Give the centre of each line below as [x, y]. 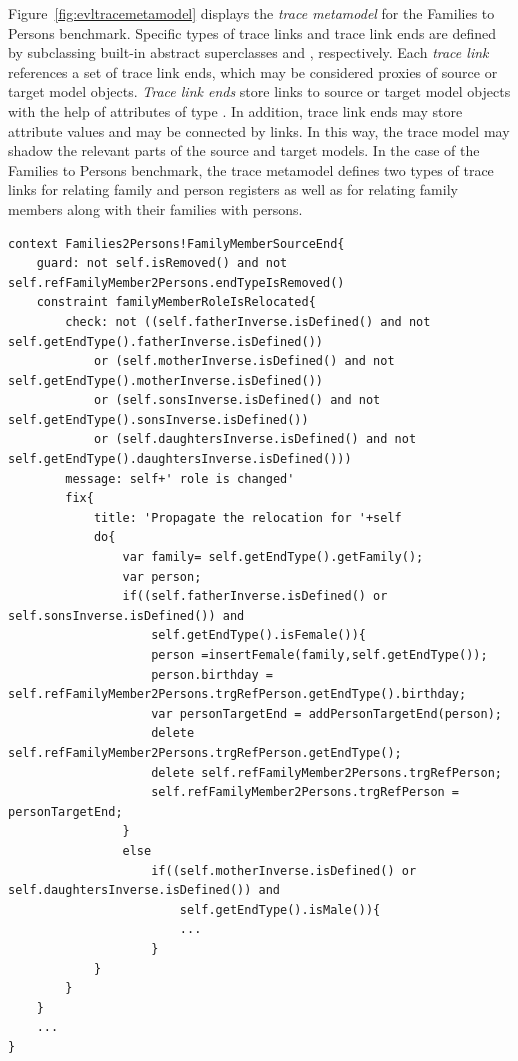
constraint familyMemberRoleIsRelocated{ [176, 302]
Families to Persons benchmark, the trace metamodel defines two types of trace [251, 169]
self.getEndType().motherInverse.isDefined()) [165, 380]
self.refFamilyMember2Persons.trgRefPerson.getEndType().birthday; [237, 694]
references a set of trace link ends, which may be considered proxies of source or [253, 71]
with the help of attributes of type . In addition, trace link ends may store [235, 110]
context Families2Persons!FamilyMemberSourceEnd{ [176, 243]
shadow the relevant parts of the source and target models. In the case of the [244, 150]
